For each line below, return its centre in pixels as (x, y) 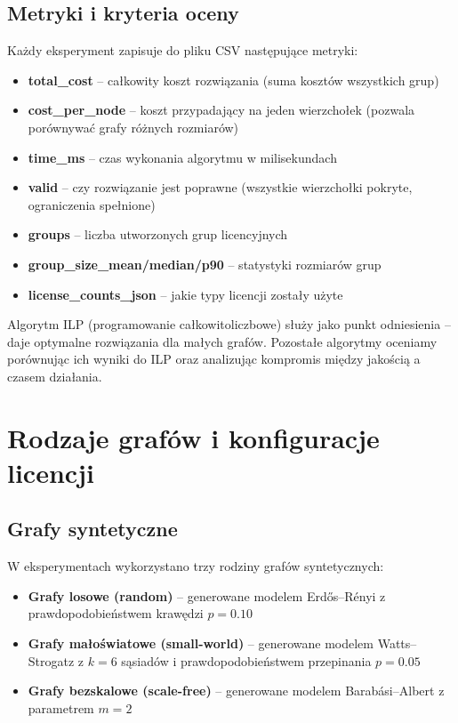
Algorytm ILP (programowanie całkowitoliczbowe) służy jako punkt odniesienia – (229, 324)
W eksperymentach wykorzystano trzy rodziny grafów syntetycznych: (196, 566)
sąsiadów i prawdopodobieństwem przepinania (246, 660)
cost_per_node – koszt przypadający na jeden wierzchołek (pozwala (221, 110)
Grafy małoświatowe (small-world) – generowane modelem (201, 643)
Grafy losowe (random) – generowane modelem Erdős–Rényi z (207, 595)
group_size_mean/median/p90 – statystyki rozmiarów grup (205, 264)
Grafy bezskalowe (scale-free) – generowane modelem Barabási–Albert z (236, 691)
